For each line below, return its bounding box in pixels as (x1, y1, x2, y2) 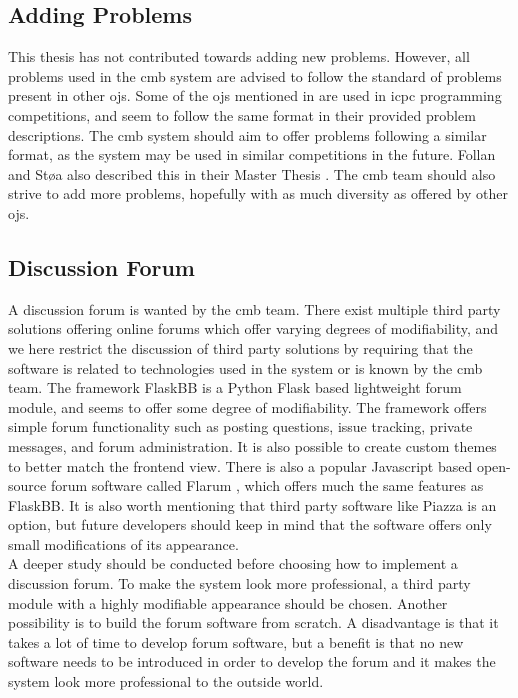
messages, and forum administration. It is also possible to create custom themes (8, 435, 497, 456)
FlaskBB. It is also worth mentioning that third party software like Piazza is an (8, 494, 497, 515)
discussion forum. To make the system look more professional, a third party (8, 573, 471, 594)
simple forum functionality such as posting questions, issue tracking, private (8, 416, 473, 437)
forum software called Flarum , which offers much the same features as (50, 475, 484, 496)
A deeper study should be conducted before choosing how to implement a (8, 553, 458, 574)
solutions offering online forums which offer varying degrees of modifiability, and (8, 318, 499, 339)
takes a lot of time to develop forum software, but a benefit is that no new (8, 631, 464, 652)
